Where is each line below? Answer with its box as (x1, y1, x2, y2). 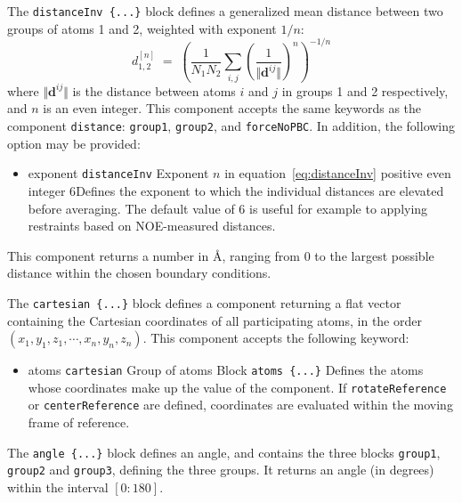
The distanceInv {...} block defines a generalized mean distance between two (7, 2, 443, 20)
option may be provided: (7, 134, 141, 152)
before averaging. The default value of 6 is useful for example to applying (28, 199, 428, 217)
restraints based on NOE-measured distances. (28, 216, 276, 235)
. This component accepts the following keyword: (142, 329, 409, 347)
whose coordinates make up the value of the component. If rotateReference (28, 377, 447, 396)
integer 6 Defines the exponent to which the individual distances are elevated (28, 181, 444, 199)
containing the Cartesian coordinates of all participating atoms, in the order (7, 311, 422, 329)
